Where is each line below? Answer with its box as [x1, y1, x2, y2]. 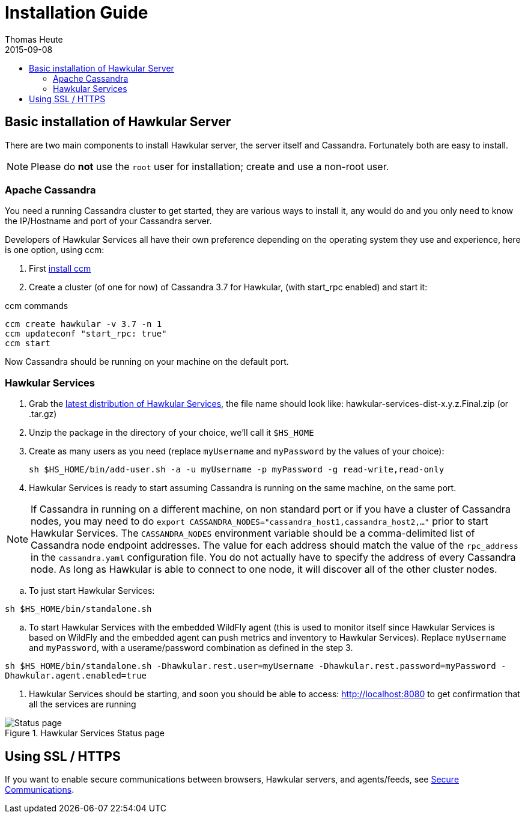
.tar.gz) [29, 409, 57, 420]
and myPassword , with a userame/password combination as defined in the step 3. [29, 642, 353, 653]
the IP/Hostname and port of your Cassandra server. [5, 216, 212, 227]
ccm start [5, 338, 50, 349]
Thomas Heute [5, 34, 63, 44]
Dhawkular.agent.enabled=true [5, 671, 147, 681]
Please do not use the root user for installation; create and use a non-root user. [31, 160, 389, 172]
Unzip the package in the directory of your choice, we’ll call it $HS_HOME [29, 427, 314, 438]
